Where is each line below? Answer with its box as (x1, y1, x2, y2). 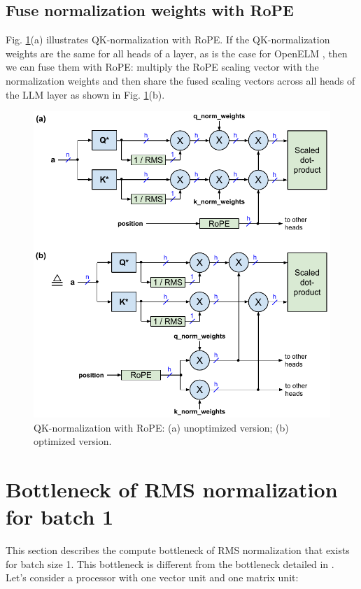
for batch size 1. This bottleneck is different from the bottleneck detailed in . (6, 556, 334, 571)
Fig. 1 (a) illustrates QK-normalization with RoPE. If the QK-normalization (6, 32, 330, 47)
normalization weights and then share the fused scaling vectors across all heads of (6, 73, 355, 87)
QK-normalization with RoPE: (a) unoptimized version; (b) (34, 420, 289, 434)
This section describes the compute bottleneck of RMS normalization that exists (6, 543, 350, 558)
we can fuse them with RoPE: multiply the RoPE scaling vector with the (6, 59, 319, 74)
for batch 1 (6, 502, 114, 531)
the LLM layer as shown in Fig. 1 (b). (6, 87, 165, 101)
